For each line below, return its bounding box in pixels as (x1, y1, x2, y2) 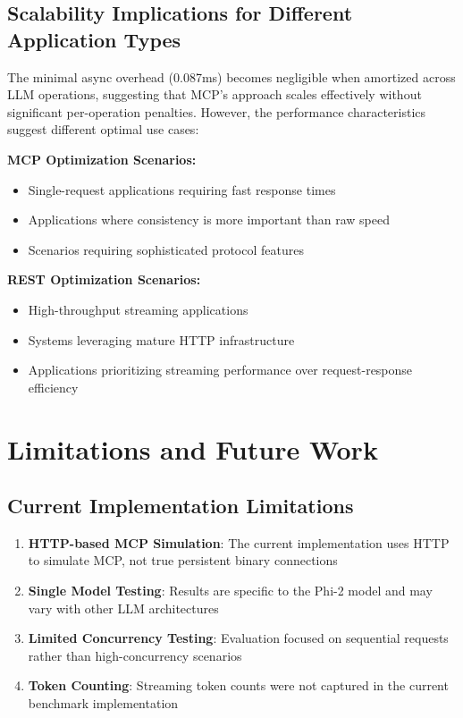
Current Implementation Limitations (7, 492, 354, 519)
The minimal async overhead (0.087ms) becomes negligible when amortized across (7, 67, 456, 86)
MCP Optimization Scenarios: (7, 149, 197, 168)
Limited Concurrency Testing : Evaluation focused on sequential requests (28, 629, 449, 647)
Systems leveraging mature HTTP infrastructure (28, 330, 295, 349)
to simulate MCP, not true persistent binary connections (28, 551, 338, 570)
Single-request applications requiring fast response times (28, 180, 336, 199)
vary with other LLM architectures (28, 598, 219, 617)
